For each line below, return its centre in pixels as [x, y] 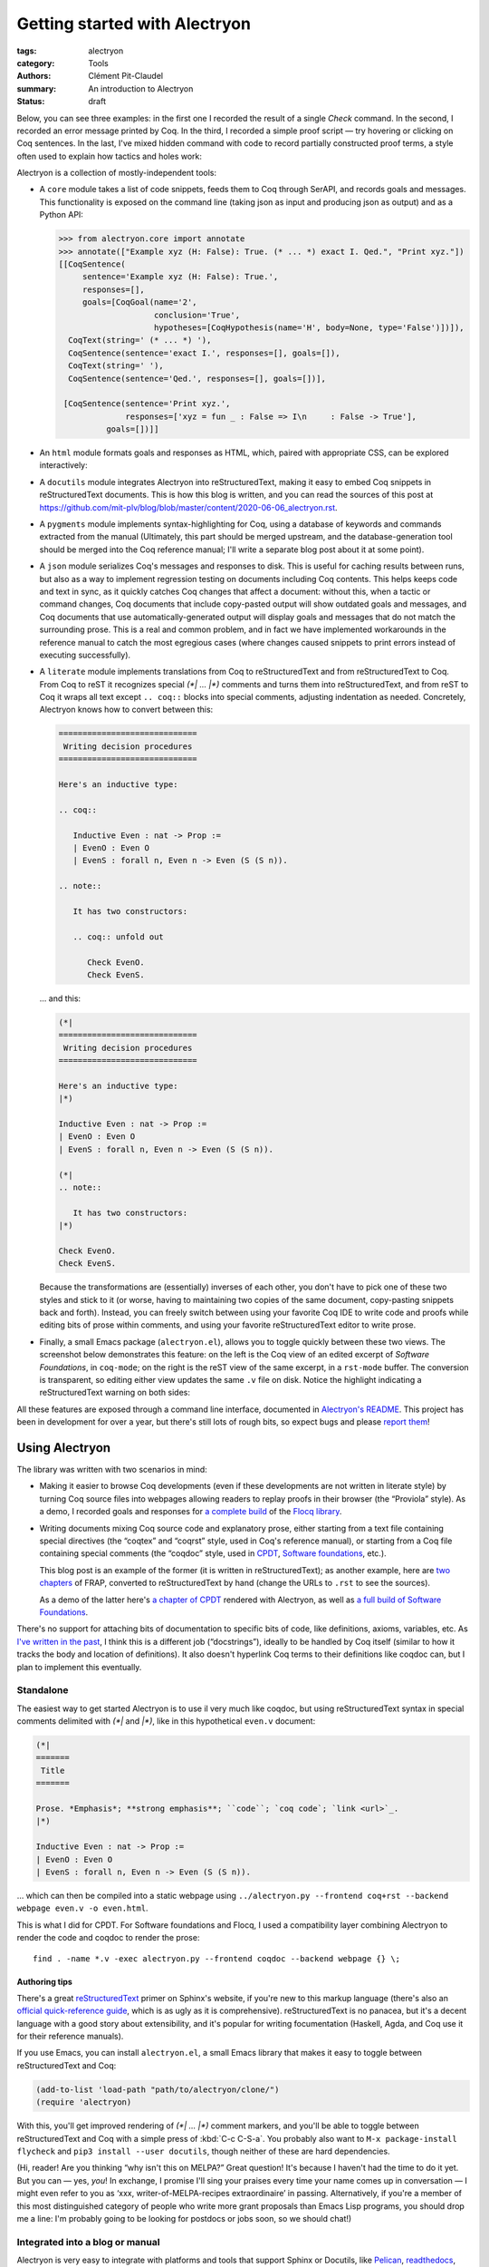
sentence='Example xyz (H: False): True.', [180, 277]
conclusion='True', [197, 315]
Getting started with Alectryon [134, 24]
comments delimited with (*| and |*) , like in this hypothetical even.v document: [166, 1721]
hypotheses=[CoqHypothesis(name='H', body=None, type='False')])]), [310, 327]
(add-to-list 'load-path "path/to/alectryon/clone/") [158, 2089]
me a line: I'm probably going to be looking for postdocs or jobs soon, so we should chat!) [184, 2218]
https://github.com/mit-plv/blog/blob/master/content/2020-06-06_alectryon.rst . [189, 507]
